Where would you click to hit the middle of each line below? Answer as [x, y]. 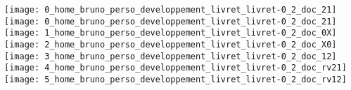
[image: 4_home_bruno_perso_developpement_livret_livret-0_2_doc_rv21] [175, 68]
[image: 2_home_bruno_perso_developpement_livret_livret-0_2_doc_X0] [171, 44]
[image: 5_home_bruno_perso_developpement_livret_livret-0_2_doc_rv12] [175, 79]
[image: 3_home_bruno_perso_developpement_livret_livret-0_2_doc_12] [171, 56]
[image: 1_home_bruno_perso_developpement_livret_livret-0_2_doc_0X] [171, 33]
